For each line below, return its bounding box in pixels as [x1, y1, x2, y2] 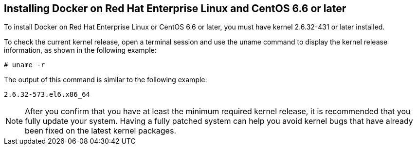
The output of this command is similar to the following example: [4, 75, 207, 84]
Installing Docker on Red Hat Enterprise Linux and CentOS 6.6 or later [4, 2, 346, 15]
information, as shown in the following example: [4, 46, 157, 55]
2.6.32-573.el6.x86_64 [4, 90, 91, 99]
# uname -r [4, 61, 45, 69]
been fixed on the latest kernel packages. [25, 126, 176, 136]
